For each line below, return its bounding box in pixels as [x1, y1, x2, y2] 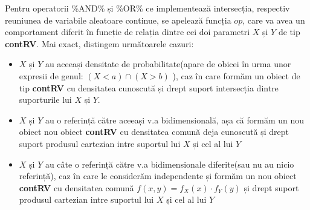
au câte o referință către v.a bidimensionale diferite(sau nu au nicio [45, 157, 294, 170]
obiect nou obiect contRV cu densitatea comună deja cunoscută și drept [19, 125, 289, 138]
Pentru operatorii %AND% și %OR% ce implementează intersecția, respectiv [5, 2, 290, 14]
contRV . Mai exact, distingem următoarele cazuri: [5, 37, 194, 50]
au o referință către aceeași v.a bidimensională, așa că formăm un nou [45, 113, 305, 126]
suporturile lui [19, 93, 72, 106]
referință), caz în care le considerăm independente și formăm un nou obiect [19, 169, 297, 182]
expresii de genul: [19, 69, 83, 82]
